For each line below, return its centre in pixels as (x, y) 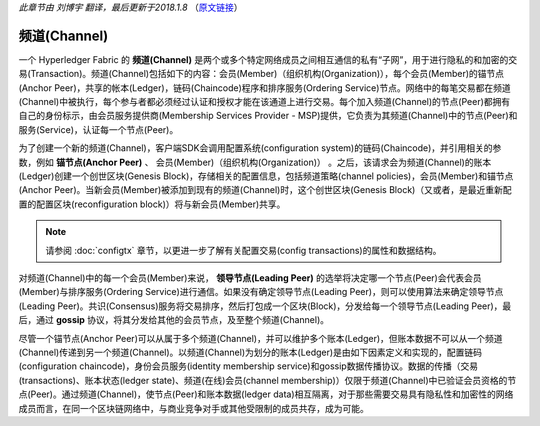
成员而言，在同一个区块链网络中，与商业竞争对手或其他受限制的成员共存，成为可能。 (193, 408)
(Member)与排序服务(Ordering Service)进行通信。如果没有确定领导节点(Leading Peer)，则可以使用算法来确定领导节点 (261, 292)
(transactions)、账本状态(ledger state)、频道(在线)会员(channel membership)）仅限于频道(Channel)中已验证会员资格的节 (267, 380)
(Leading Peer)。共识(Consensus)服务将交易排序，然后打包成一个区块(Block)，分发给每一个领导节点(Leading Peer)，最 (265, 306)
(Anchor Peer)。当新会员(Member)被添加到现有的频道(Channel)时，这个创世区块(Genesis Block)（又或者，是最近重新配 (265, 190)
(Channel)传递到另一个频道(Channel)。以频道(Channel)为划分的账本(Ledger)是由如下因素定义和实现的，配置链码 (250, 352)
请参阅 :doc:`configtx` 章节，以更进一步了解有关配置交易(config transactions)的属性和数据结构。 (243, 250)
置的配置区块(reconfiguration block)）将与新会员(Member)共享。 (152, 204)
